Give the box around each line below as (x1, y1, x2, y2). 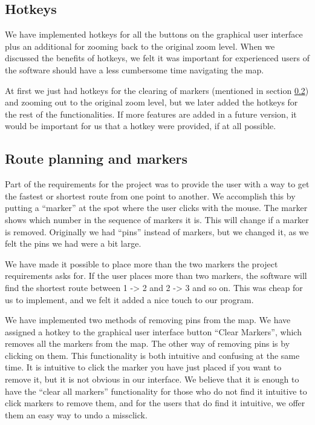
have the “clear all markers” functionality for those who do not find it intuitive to (5, 384, 307, 397)
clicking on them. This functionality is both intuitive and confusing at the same (5, 349, 300, 361)
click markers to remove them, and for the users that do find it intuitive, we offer (5, 397, 305, 409)
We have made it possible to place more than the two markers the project (5, 257, 278, 270)
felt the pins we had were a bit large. (5, 237, 141, 250)
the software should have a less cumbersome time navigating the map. (5, 63, 264, 76)
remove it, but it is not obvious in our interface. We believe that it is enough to (5, 373, 299, 386)
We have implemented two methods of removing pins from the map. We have (5, 313, 291, 326)
